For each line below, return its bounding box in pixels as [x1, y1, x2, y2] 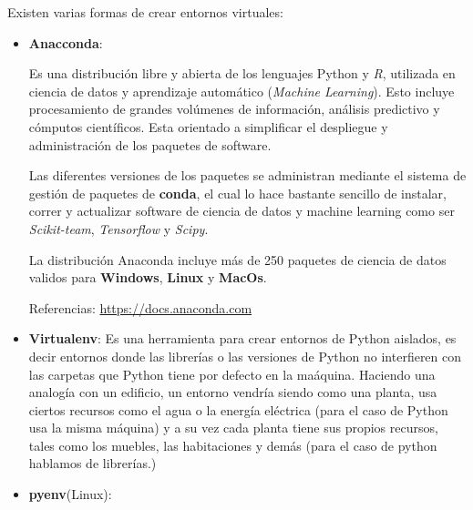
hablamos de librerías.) [28, 454, 157, 473]
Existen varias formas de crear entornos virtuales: [7, 3, 283, 21]
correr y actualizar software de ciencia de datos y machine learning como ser [28, 201, 455, 220]
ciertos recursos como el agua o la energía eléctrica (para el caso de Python [28, 400, 448, 419]
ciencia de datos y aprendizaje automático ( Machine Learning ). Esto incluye [28, 81, 455, 100]
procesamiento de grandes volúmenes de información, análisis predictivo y [28, 99, 440, 118]
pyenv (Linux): [28, 484, 112, 504]
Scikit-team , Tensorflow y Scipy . [28, 219, 209, 238]
